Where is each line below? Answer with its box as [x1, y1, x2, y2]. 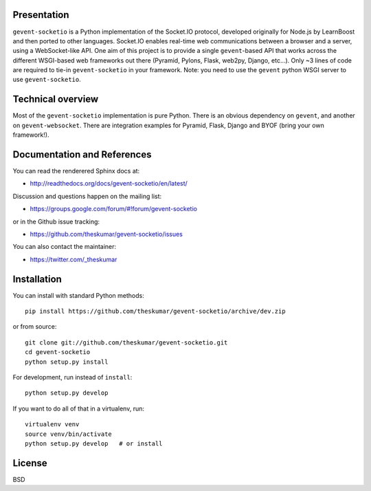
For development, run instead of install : [12, 373, 133, 382]
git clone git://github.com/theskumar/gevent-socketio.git [25, 338, 228, 347]
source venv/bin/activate [25, 430, 113, 438]
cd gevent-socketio [25, 348, 91, 356]
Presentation [12, 9, 69, 21]
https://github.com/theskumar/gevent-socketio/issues [30, 230, 183, 239]
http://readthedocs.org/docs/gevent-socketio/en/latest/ [30, 179, 188, 188]
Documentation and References [12, 149, 152, 160]
